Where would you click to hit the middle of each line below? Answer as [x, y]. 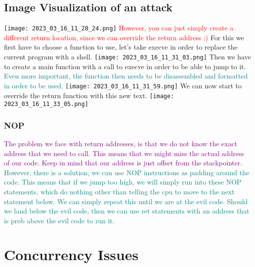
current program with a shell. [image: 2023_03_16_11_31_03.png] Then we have [127, 57]
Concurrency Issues [71, 254]
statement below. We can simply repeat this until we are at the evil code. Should [126, 201]
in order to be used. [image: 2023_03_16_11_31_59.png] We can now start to [123, 85]
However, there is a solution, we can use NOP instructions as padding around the [127, 172]
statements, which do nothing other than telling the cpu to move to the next [119, 192]
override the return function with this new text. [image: [89, 95]
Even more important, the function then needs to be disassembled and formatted [126, 76]
